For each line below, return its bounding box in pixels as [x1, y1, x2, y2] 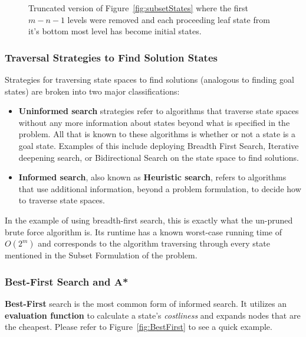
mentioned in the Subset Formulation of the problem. [5, 249, 198, 261]
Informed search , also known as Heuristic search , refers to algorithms [18, 171, 287, 183]
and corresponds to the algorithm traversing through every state [38, 237, 270, 249]
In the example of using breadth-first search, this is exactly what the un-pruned [5, 213, 293, 226]
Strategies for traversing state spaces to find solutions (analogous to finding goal [5, 73, 294, 85]
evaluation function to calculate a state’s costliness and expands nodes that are [5, 309, 301, 321]
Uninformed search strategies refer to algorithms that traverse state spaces [18, 105, 299, 117]
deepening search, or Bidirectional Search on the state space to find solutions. [18, 151, 299, 163]
